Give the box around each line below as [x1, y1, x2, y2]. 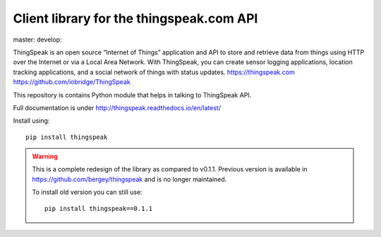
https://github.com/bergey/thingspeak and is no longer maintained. [32, 175, 227, 183]
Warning [32, 152, 58, 161]
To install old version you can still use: [32, 188, 143, 197]
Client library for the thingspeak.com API [13, 11, 258, 26]
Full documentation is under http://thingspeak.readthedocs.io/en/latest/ [13, 103, 222, 112]
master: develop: [13, 35, 62, 44]
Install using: [13, 116, 50, 125]
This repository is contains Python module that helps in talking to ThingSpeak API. [13, 90, 252, 99]
